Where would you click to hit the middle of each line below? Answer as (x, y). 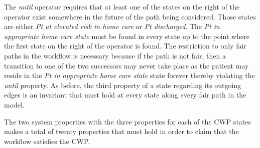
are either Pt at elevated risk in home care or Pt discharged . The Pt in (112, 26)
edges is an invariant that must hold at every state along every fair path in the (125, 95)
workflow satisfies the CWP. (47, 141)
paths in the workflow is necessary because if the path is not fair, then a (115, 55)
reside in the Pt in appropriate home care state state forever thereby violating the (129, 75)
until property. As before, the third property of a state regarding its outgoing (123, 85)
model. (14, 104)
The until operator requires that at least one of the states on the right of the (122, 6)
